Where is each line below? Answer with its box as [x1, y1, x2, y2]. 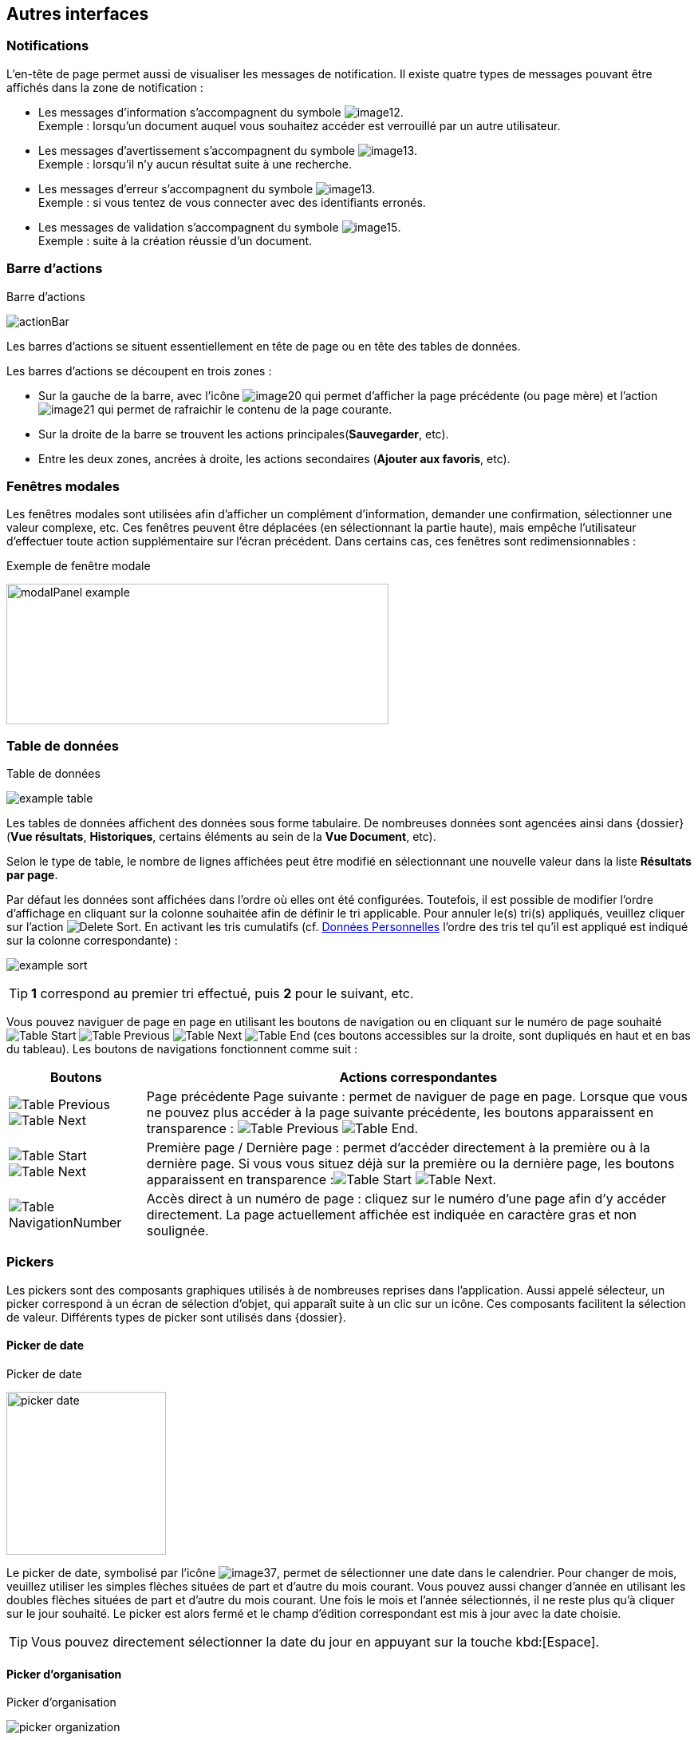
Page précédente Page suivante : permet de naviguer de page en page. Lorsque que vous [146, 1088, 688, 1105]
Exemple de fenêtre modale [6, 559, 151, 573]
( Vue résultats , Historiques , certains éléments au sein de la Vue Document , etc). [6, 830, 436, 844]
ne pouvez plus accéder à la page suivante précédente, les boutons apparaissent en [146, 1104, 654, 1121]
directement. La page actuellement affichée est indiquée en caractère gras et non [146, 1207, 637, 1223]
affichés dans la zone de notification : [6, 80, 203, 94]
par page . [6, 868, 58, 882]
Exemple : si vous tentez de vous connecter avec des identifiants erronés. [38, 195, 426, 209]
